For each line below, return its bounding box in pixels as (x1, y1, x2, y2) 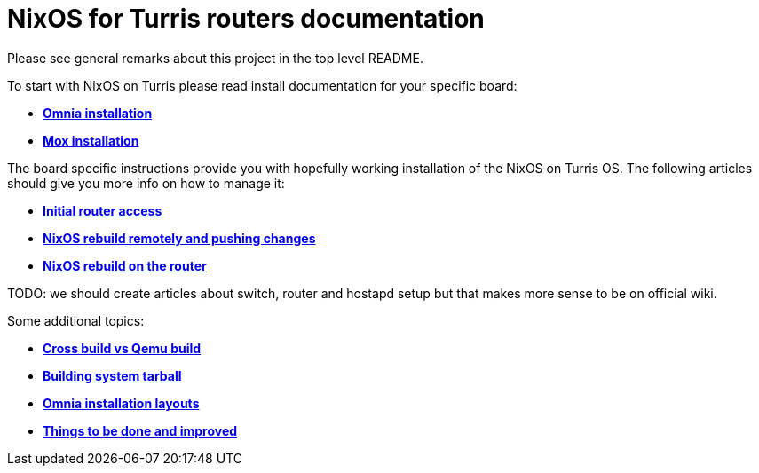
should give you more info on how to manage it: (7, 175, 285, 191)
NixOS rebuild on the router (43, 257, 207, 273)
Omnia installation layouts (43, 395, 200, 411)
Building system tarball (43, 367, 182, 383)
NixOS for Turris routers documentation (7, 4, 485, 34)
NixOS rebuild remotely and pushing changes (43, 230, 316, 246)
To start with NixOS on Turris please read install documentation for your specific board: (7, 77, 518, 93)
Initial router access (43, 202, 162, 218)
